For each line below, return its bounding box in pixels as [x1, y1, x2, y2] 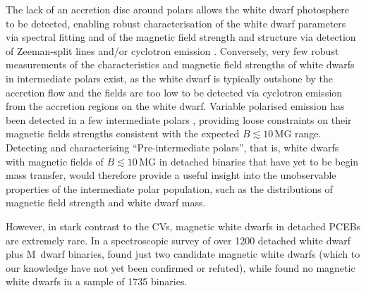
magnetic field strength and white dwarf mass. [6, 195, 206, 210]
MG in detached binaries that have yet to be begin [139, 154, 359, 168]
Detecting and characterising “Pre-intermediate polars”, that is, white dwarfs [6, 139, 339, 154]
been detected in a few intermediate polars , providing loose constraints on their [6, 112, 352, 127]
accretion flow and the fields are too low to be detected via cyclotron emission [6, 85, 343, 99]
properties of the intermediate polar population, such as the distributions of [6, 181, 333, 196]
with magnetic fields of [6, 154, 104, 168]
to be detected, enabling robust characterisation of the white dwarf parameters [6, 15, 346, 30]
